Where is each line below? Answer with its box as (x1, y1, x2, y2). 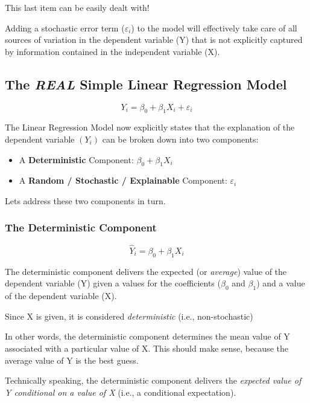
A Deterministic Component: (19, 153, 134, 166)
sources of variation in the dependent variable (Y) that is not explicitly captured (5, 33, 303, 46)
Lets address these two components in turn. (5, 194, 166, 207)
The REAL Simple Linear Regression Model (5, 74, 287, 93)
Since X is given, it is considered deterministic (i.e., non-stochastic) (5, 309, 253, 322)
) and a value (256, 277, 305, 289)
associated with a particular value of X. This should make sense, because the (5, 341, 288, 354)
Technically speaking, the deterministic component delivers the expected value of (5, 374, 302, 387)
